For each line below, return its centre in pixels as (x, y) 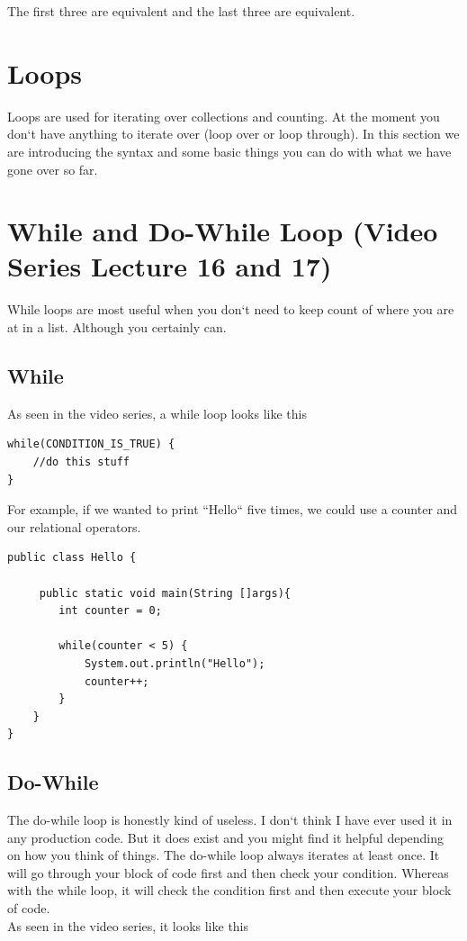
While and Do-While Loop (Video (223, 231)
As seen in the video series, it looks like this (128, 925)
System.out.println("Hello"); (175, 663)
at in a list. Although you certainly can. (117, 327)
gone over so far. (53, 169)
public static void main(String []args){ (165, 593)
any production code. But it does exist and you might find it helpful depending (226, 837)
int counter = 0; (110, 611)
